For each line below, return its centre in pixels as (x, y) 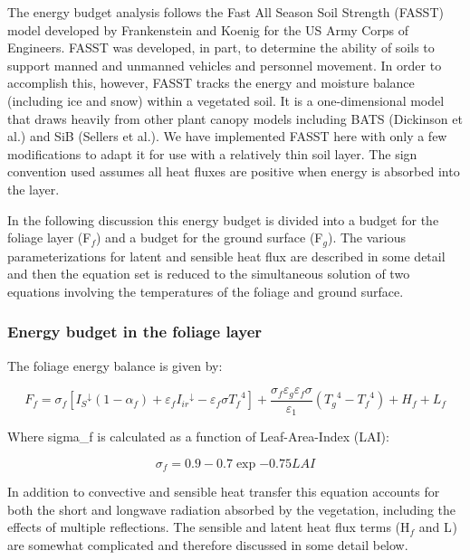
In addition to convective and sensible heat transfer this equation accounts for (224, 492)
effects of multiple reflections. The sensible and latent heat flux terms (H (209, 527)
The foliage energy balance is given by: (115, 365)
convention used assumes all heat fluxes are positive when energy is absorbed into (234, 171)
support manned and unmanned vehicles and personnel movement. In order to (225, 65)
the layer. (34, 189)
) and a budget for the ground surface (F (210, 237)
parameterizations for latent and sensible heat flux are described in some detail (226, 256)
